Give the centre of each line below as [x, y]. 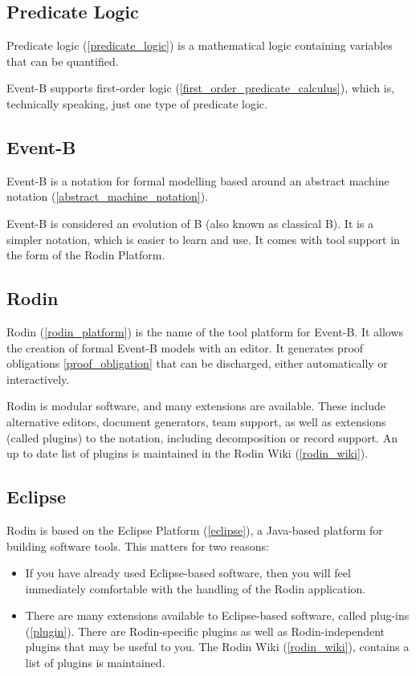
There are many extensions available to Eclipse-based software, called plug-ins [217, 615]
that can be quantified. [63, 61]
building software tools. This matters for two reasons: [138, 546]
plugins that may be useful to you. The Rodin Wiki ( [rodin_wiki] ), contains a [217, 647]
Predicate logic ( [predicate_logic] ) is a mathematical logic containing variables [200, 45]
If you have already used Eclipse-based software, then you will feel [188, 573]
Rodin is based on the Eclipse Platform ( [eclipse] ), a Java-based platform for [195, 529]
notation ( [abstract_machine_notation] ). [108, 196]
